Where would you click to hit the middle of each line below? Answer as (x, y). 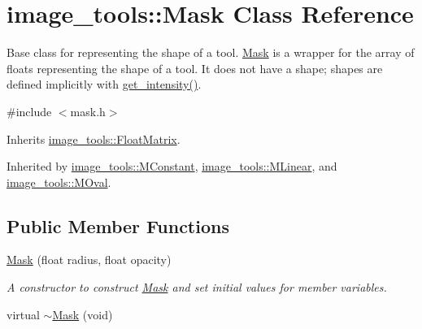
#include (29, 111)
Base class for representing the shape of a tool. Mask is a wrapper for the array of (211, 52)
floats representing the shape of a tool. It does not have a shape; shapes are (195, 68)
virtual (23, 314)
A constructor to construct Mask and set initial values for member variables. (197, 287)
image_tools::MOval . (59, 182)
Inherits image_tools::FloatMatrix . (94, 139)
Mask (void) (83, 314)
